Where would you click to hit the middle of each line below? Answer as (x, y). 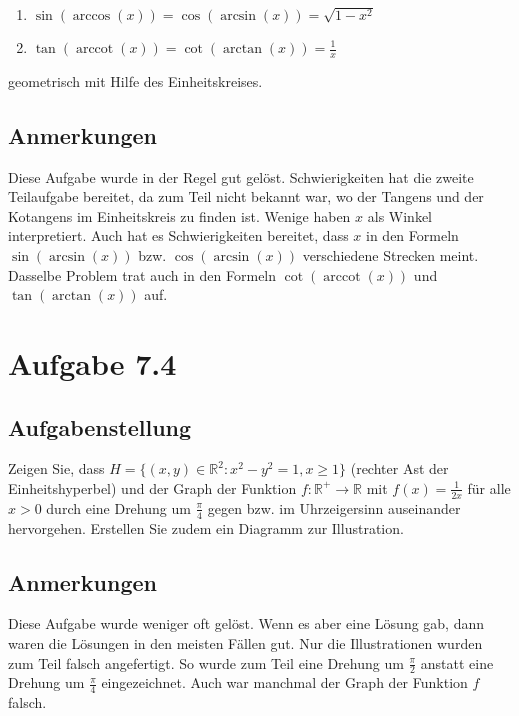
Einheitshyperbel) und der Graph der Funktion (152, 487)
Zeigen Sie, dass (56, 468)
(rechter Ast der (399, 468)
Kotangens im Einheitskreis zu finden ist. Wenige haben (179, 215)
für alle (489, 487)
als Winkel (399, 215)
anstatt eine (457, 662)
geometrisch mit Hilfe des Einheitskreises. (135, 80)
